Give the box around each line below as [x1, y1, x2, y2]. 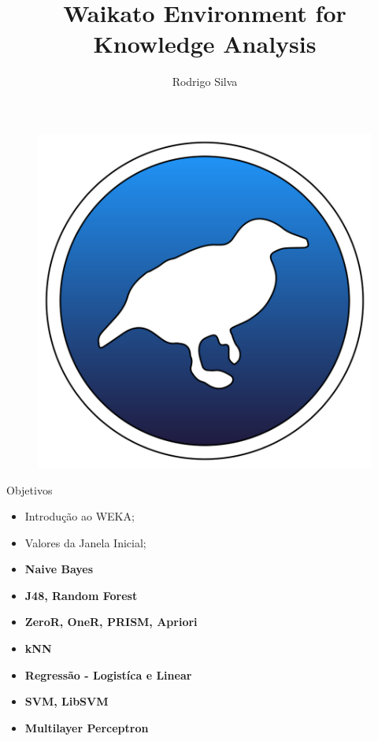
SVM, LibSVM [24, 693, 109, 710]
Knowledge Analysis [93, 28, 317, 60]
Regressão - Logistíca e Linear [24, 666, 192, 683]
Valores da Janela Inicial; [24, 534, 146, 550]
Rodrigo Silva [172, 73, 238, 90]
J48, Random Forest [24, 587, 138, 603]
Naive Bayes [24, 561, 94, 577]
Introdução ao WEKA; [24, 508, 135, 524]
